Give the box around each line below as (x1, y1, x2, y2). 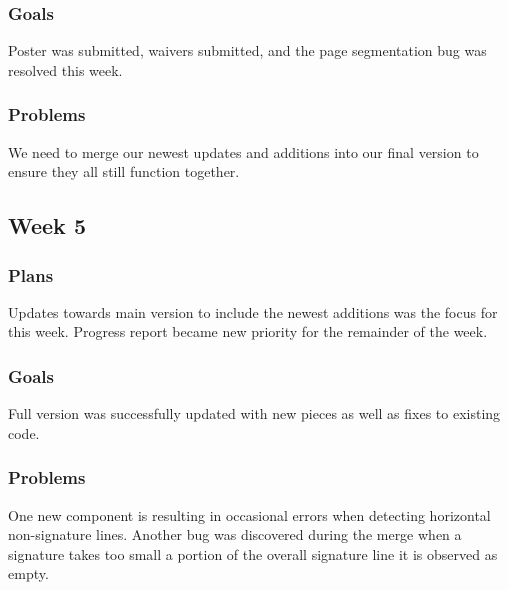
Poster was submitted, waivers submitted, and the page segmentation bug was (8, 40, 487, 61)
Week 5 (8, 210, 86, 241)
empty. (8, 563, 49, 584)
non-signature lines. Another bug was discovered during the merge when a (8, 524, 462, 545)
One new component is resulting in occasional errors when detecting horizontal (8, 504, 491, 525)
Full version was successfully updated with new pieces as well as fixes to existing (8, 403, 501, 424)
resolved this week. (8, 59, 123, 80)
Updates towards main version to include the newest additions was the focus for (8, 301, 498, 322)
